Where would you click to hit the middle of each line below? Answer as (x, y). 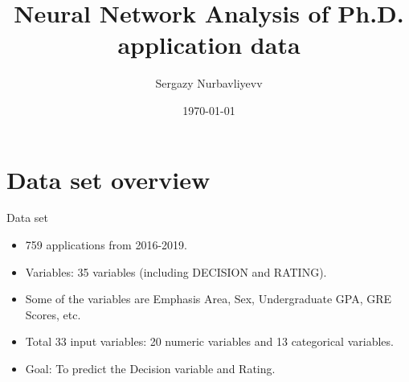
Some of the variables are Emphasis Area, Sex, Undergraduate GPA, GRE (209, 299)
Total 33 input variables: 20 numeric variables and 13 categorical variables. (209, 341)
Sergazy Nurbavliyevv (209, 83)
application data (209, 45)
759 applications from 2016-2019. (106, 245)
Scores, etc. (53, 314)
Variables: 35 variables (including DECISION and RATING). (176, 271)
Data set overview (108, 179)
